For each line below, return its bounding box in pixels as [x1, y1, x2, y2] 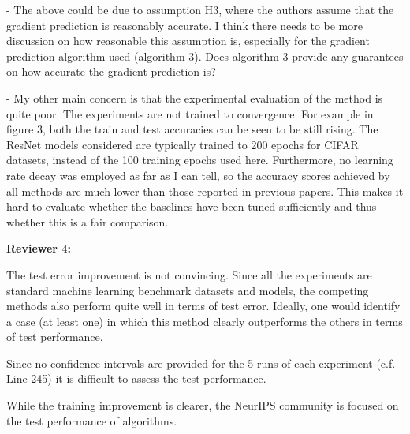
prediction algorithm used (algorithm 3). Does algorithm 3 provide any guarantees [6, 47, 404, 64]
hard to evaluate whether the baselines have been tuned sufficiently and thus [6, 198, 377, 215]
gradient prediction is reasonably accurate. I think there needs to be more [6, 17, 363, 33]
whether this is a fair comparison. [6, 213, 169, 230]
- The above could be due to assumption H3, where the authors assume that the [6, 2, 394, 17]
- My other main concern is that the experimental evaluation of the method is [6, 89, 383, 106]
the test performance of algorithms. [6, 412, 177, 428]
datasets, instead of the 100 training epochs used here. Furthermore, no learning [6, 152, 393, 168]
